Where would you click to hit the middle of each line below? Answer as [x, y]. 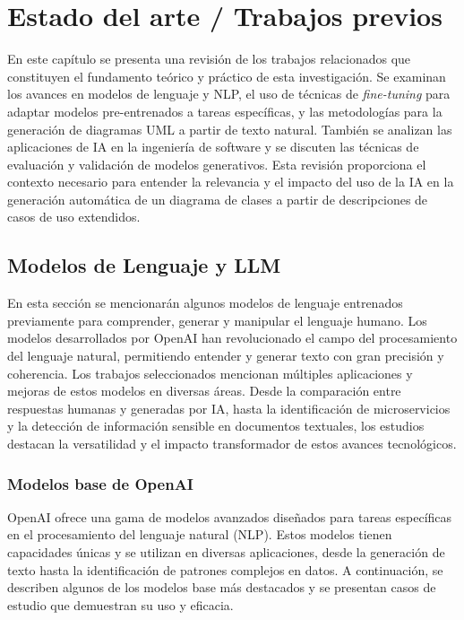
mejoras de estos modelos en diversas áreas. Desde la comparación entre [204, 391]
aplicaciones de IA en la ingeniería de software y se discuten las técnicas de [213, 147]
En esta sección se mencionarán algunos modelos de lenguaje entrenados [205, 303]
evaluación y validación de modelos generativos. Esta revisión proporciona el [217, 164]
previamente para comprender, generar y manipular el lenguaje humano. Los [217, 320]
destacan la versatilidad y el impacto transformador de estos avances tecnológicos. [232, 444]
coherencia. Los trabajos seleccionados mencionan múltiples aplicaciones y [210, 373]
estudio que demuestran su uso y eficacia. [120, 604]
